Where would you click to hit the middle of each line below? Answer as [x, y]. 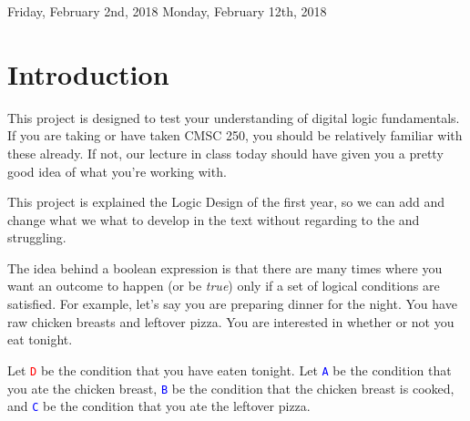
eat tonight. [40, 339]
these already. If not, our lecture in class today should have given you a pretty [225, 153]
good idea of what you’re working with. [117, 171]
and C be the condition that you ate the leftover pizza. [159, 406]
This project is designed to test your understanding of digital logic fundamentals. [234, 117]
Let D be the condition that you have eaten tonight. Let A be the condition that [230, 370]
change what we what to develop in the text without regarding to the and [214, 219]
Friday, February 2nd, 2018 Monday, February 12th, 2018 [167, 11]
